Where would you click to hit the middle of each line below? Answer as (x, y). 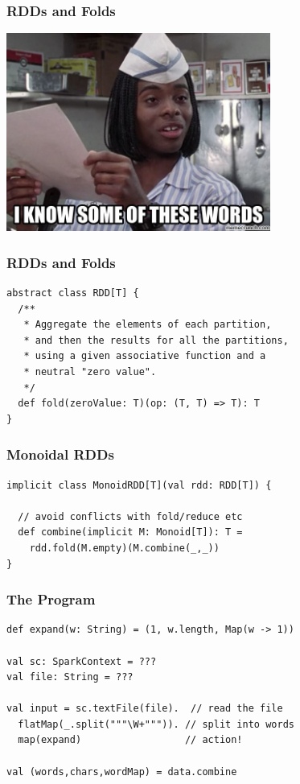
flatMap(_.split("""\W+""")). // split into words (156, 724)
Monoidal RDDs (60, 454)
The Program (51, 599)
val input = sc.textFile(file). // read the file (145, 709)
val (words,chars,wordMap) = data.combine (122, 772)
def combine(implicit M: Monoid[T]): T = (130, 532)
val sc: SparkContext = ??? (82, 661)
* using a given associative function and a (145, 356)
